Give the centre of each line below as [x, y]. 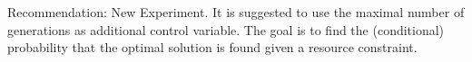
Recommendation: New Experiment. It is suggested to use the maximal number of [236, 12]
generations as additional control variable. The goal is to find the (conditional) [226, 29]
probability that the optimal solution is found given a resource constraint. [212, 47]
